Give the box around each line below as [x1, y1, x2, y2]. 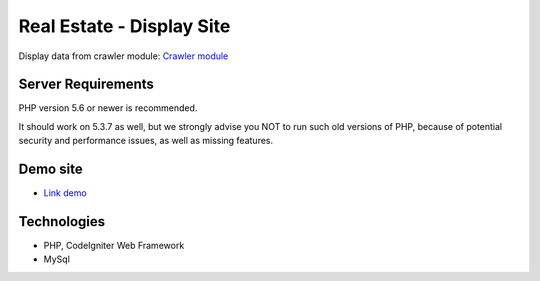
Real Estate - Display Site [18, 15, 231, 37]
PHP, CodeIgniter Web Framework [43, 240, 185, 252]
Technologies [18, 213, 106, 230]
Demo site [18, 161, 84, 178]
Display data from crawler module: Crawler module [18, 50, 229, 62]
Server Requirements [18, 76, 155, 93]
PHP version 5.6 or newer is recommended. [18, 102, 198, 114]
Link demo [43, 187, 87, 199]
